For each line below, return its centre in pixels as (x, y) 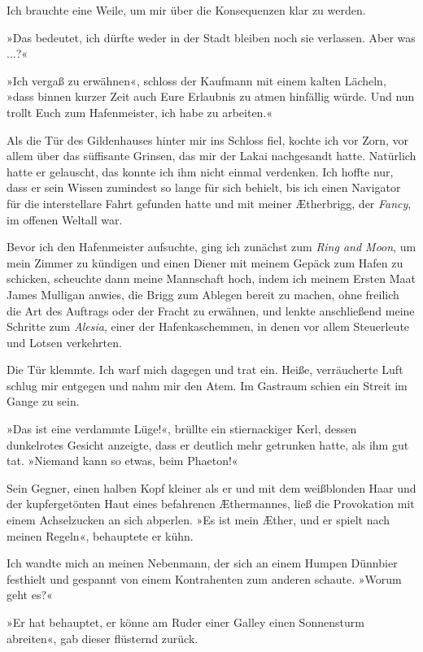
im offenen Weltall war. (65, 219)
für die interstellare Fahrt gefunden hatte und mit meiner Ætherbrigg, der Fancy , (209, 203)
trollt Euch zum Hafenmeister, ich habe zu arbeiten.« (140, 112)
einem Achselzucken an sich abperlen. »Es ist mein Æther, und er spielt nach (198, 520)
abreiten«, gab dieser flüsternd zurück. (102, 638)
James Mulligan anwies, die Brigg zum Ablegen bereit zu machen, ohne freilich (203, 294)
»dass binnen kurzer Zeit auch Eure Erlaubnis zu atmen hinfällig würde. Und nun (211, 96)
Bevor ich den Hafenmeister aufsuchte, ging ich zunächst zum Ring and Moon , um (211, 247)
